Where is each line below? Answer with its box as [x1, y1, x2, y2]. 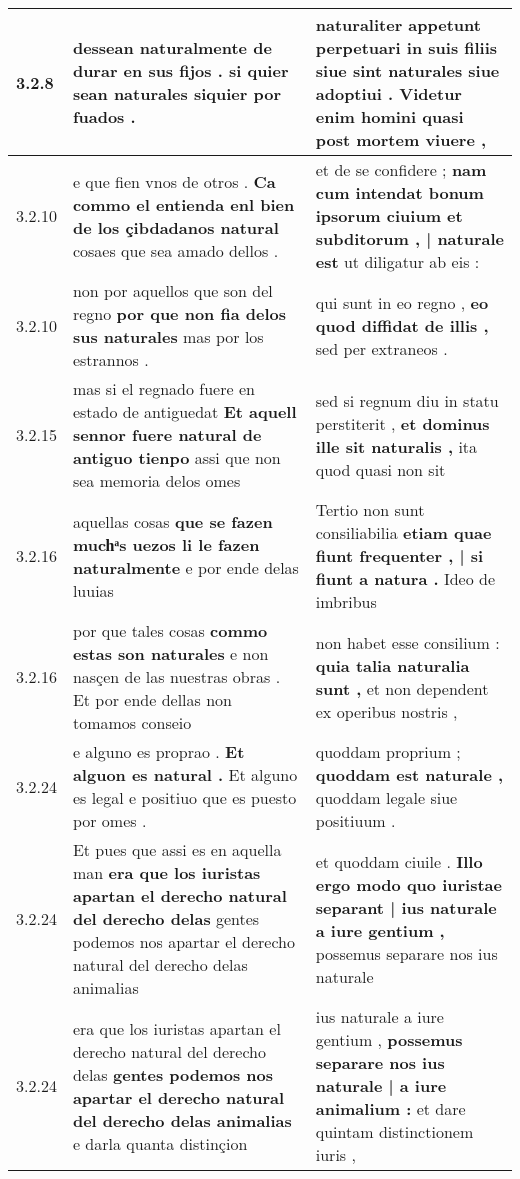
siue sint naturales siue [315, 59, 500, 82]
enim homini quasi [315, 105, 464, 128]
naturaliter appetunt [315, 13, 481, 36]
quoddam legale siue [315, 786, 458, 809]
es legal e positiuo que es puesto [72, 786, 297, 809]
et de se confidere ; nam [315, 158, 487, 181]
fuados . [72, 105, 136, 128]
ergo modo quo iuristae [315, 872, 502, 896]
